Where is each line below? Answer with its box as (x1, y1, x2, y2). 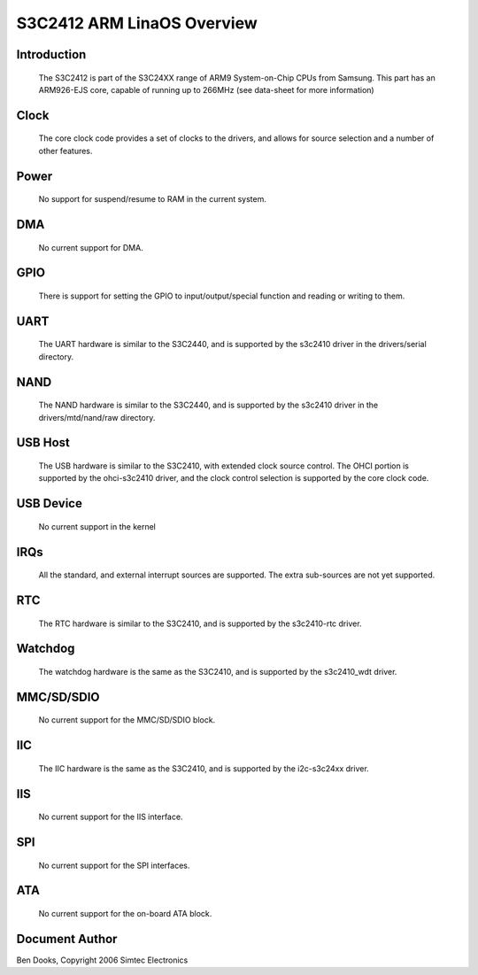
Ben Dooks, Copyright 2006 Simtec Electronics (16, 955, 189, 965)
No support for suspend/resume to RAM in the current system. (38, 194, 267, 205)
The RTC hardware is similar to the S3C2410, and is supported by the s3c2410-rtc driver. (38, 618, 362, 629)
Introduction (16, 47, 87, 62)
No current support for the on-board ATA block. (38, 909, 212, 919)
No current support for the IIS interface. (38, 811, 183, 823)
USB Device (16, 496, 83, 511)
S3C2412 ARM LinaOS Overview (16, 13, 258, 33)
